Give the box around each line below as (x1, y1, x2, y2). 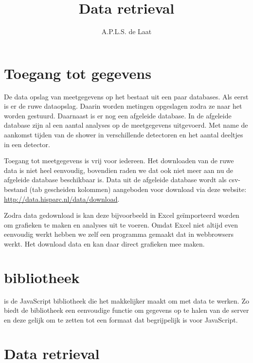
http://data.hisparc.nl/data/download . (4, 193, 120, 204)
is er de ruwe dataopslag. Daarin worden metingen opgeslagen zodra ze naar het (4, 101, 242, 111)
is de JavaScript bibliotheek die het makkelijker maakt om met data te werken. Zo (4, 295, 249, 306)
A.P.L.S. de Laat (101, 26, 152, 37)
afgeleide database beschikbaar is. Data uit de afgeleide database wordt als (4, 174, 227, 185)
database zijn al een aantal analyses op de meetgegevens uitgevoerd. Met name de (4, 120, 248, 130)
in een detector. (4, 139, 50, 149)
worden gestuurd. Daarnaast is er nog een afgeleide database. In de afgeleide (4, 110, 232, 120)
